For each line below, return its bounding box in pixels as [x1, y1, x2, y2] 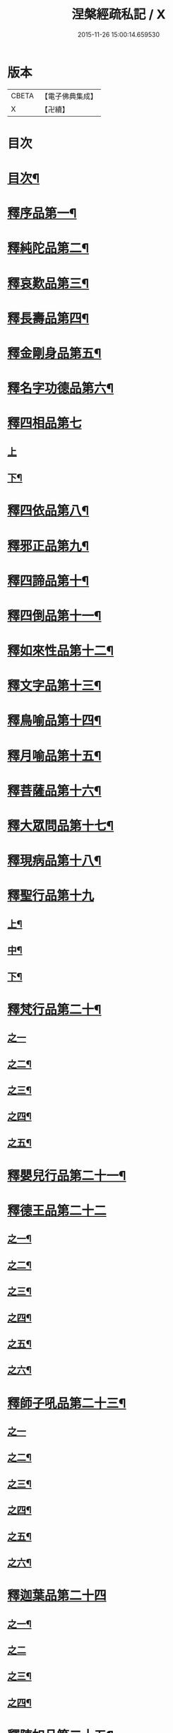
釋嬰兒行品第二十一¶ [7, 1167, 126, 1184]
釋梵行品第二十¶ [7, 1001, 102, 1017]
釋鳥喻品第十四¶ [7, 713, 102, 729]
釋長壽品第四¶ [7, 310, 90, 326]
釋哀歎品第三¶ [7, 275, 90, 291]
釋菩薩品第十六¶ [7, 783, 102, 799]
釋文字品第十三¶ [7, 678, 102, 694]
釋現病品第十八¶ [7, 853, 102, 869]
